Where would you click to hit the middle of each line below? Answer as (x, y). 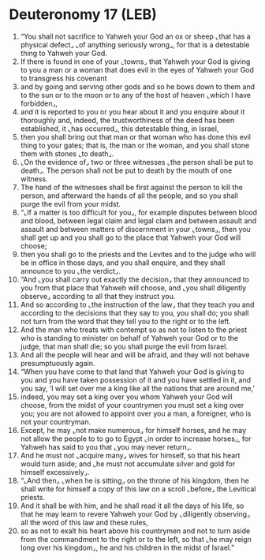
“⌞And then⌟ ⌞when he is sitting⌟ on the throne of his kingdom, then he (134, 480)
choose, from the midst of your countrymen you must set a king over (132, 405)
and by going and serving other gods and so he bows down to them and (138, 86)
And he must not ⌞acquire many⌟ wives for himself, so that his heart (130, 455)
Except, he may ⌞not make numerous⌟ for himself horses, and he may (133, 430)
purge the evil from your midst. (71, 203)
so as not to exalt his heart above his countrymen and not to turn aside (135, 531)
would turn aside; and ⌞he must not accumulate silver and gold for (128, 464)
